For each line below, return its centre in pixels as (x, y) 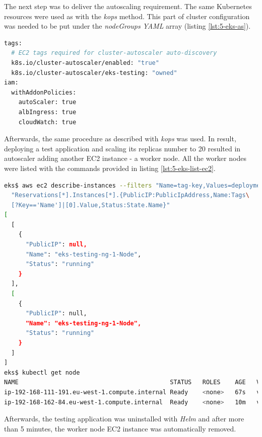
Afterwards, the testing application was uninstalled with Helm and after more (124, 419)
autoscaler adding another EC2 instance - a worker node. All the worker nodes (125, 158)
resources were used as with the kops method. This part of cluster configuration (127, 16)
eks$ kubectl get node (42, 372)
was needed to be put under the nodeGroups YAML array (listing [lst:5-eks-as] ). (127, 26)
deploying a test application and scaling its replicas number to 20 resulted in (122, 148)
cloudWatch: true (47, 122)
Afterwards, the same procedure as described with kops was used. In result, (120, 139)
